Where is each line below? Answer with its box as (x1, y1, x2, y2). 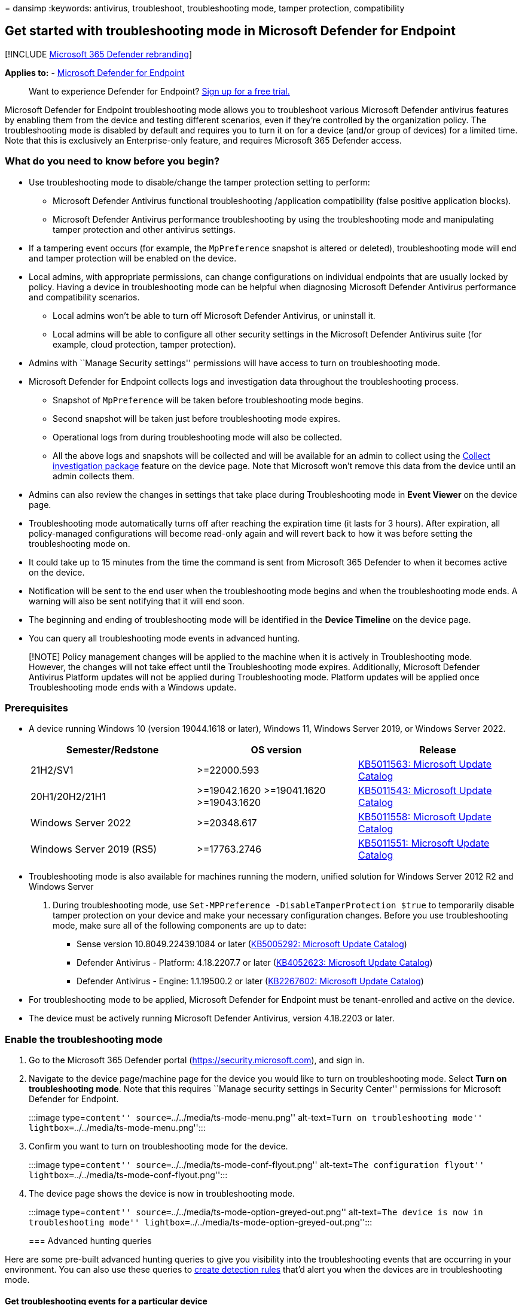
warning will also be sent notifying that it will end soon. (29, 595, 245, 606)
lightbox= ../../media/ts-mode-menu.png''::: (29, 1123, 206, 1133)
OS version (251, 744, 302, 756)
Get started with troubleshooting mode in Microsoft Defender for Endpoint (5, 23, 456, 39)
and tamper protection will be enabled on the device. (29, 253, 237, 263)
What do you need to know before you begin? (5, 155, 220, 168)
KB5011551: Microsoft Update (358, 837, 490, 850)
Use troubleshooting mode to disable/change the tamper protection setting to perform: (29, 177, 370, 187)
